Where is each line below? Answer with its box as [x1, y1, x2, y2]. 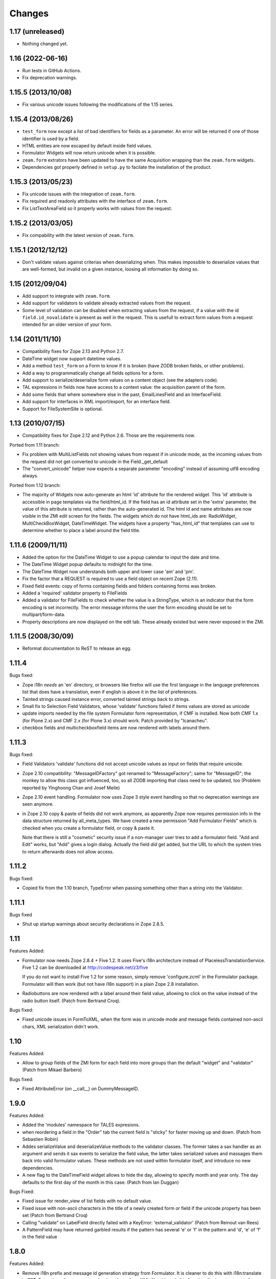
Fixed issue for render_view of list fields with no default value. [22, 1198, 152, 1204]
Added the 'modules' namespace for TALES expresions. [22, 1122, 140, 1128]
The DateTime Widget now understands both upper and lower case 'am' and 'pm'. [22, 568, 195, 575]
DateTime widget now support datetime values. [22, 356, 122, 362]
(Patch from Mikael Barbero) [22, 1067, 82, 1073]
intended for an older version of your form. [22, 321, 112, 327]
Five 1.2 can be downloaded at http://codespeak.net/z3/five [22, 964, 148, 971]
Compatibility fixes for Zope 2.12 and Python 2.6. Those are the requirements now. [22, 432, 195, 438]
